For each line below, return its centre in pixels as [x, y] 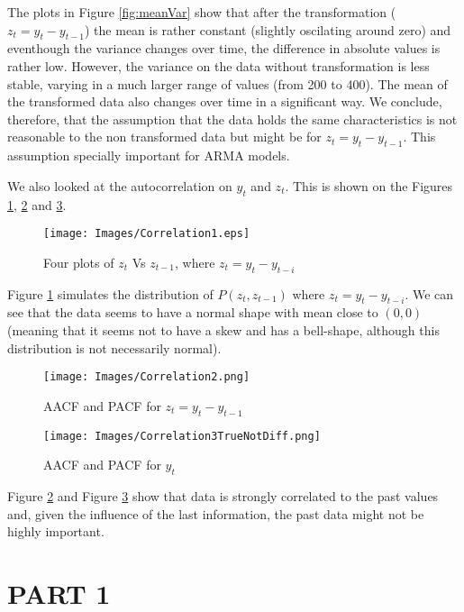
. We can [429, 293]
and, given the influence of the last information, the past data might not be [216, 513]
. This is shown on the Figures [369, 185]
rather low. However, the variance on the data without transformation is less [218, 65]
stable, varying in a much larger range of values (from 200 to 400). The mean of [227, 83]
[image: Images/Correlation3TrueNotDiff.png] [182, 436]
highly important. [56, 531]
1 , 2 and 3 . [37, 204]
